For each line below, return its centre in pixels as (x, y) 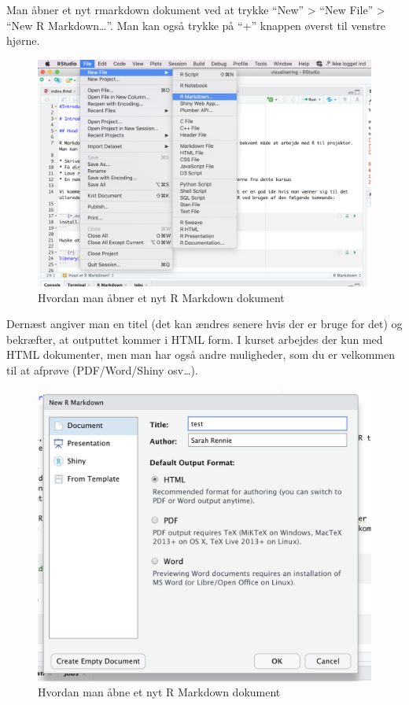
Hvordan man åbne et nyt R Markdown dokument (159, 692)
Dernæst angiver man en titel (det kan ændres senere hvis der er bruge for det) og (204, 324)
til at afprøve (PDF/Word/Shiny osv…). (102, 369)
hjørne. (23, 41)
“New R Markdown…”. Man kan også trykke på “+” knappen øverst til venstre (196, 25)
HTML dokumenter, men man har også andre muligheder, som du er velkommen (201, 354)
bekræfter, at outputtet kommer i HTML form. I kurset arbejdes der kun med (195, 339)
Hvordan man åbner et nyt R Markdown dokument (161, 297)
